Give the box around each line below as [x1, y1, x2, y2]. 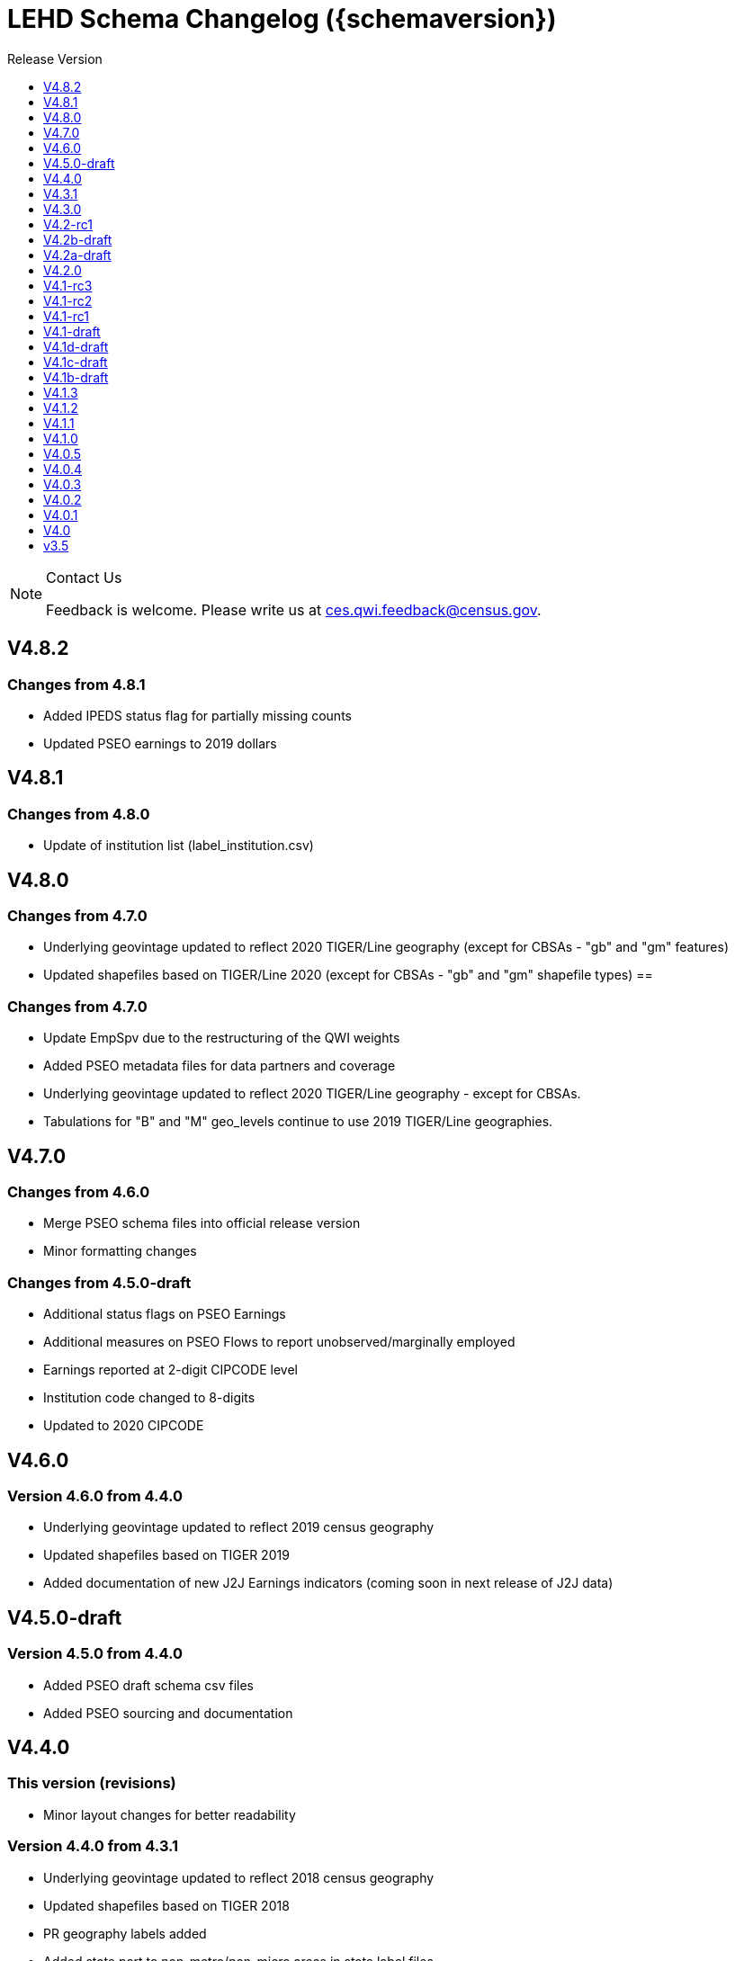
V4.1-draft [43, 323, 101, 339]
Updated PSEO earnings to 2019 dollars [43, 735, 277, 751]
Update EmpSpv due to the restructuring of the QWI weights [43, 1030, 400, 1046]
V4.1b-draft [43, 369, 109, 385]
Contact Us [46, 568, 122, 587]
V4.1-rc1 [43, 308, 89, 324]
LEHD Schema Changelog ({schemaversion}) [7, 4, 557, 34]
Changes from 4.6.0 [7, 1183, 150, 1201]
